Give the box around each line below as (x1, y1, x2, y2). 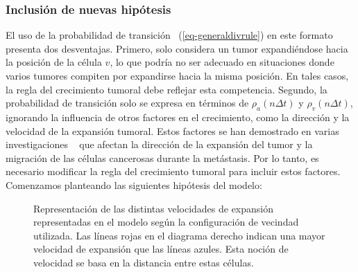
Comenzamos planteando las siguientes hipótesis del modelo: (6, 177, 262, 192)
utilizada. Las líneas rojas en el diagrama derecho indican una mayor (33, 228, 325, 242)
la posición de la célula (6, 55, 102, 69)
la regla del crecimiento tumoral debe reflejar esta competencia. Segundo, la (6, 82, 327, 96)
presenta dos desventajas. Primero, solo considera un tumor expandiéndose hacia (6, 41, 348, 55)
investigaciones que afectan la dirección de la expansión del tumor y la (6, 137, 313, 152)
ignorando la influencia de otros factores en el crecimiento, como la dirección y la (6, 109, 350, 124)
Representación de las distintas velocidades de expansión (33, 201, 274, 215)
